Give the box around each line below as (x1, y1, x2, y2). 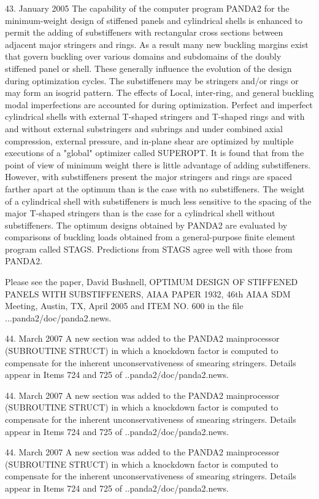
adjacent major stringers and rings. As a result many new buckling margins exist (5, 37, 309, 50)
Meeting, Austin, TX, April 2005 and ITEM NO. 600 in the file (5, 299, 244, 312)
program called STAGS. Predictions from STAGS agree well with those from (5, 242, 293, 255)
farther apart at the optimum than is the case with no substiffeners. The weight (5, 182, 305, 195)
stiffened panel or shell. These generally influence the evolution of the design (5, 61, 292, 74)
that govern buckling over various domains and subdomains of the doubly (5, 50, 282, 63)
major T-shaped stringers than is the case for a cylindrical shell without (5, 206, 275, 219)
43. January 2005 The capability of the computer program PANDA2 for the (5, 2, 290, 14)
